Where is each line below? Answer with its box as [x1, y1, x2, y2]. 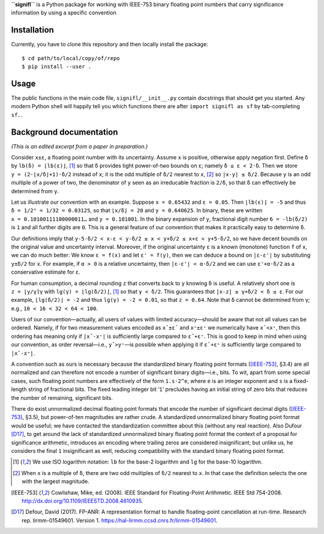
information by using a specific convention [11, 9, 116, 16]
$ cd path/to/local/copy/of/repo [22, 55, 120, 61]
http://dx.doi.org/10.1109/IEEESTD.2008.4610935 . [22, 497, 143, 505]
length [11, 385, 27, 393]
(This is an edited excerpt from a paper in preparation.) [11, 143, 148, 150]
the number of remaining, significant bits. [11, 394, 113, 401]
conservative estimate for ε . [11, 268, 81, 276]
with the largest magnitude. [22, 478, 89, 485]
